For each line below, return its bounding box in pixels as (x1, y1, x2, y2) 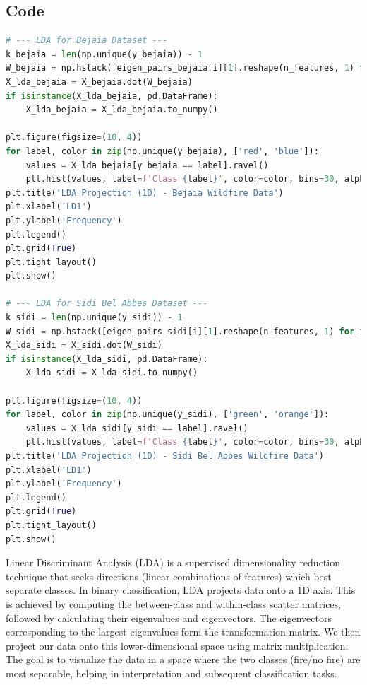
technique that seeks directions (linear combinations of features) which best (6, 568, 332, 583)
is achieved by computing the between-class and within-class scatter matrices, (6, 596, 341, 611)
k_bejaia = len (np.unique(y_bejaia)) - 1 (6, 49, 203, 59)
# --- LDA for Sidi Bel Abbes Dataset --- (6, 298, 208, 309)
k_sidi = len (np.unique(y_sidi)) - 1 (6, 312, 183, 323)
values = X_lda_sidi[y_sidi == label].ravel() (25, 423, 248, 433)
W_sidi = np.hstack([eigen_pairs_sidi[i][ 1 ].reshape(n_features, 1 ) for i (6, 326, 365, 336)
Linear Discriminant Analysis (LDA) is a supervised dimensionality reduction (6, 555, 340, 570)
